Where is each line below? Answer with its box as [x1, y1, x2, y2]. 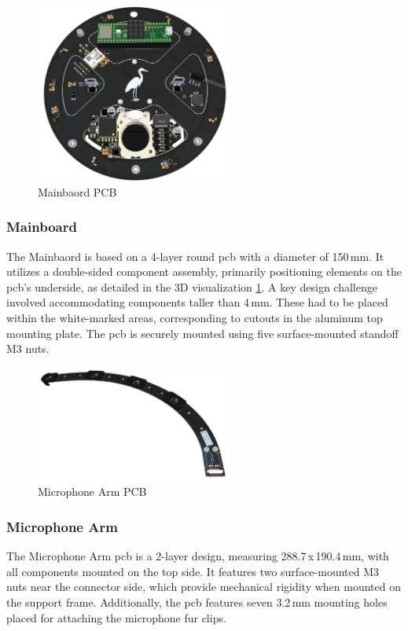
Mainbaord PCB [38, 183, 117, 200]
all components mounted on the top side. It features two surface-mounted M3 [6, 563, 380, 579]
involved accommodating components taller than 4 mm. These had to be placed [6, 294, 388, 310]
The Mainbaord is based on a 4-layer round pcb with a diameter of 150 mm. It [6, 248, 384, 264]
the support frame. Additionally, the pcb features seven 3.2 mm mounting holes [6, 594, 388, 611]
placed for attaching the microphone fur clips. [6, 609, 226, 625]
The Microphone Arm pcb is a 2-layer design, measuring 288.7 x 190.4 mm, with [6, 548, 389, 564]
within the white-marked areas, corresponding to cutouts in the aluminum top [6, 309, 383, 325]
